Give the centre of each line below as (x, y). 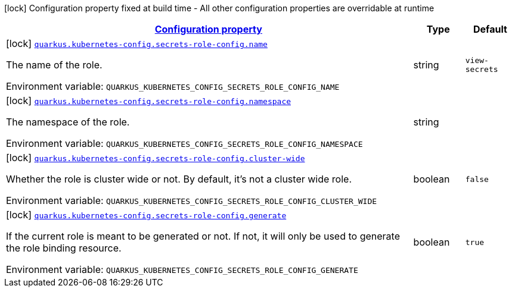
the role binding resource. (64, 248)
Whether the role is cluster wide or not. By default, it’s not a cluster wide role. (179, 179)
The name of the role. (54, 65)
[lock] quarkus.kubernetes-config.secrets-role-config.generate (146, 215)
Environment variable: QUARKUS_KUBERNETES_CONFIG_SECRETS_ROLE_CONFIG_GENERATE (182, 269)
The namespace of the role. (68, 122)
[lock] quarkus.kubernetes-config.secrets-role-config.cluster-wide (156, 158)
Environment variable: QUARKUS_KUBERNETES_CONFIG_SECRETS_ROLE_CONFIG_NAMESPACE (184, 143)
